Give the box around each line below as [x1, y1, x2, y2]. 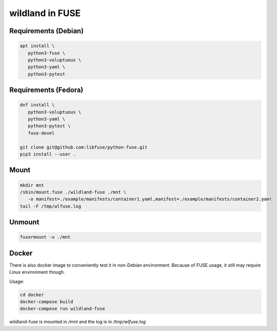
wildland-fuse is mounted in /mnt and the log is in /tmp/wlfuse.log [9, 319, 146, 325]
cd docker [20, 292, 44, 297]
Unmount [9, 218, 40, 227]
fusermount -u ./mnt [20, 234, 71, 240]
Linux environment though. [9, 269, 65, 275]
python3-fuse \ [28, 50, 65, 56]
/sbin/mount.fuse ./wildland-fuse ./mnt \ [20, 189, 126, 195]
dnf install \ [20, 102, 55, 108]
